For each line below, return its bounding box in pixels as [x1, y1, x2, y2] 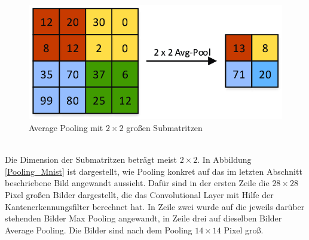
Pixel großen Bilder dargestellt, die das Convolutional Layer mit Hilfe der [5, 189, 274, 201]
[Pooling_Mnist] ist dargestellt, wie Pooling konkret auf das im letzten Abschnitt [5, 165, 302, 177]
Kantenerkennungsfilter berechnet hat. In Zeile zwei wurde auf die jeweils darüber [5, 200, 305, 212]
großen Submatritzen [126, 121, 203, 134]
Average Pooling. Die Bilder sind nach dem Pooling [5, 223, 192, 236]
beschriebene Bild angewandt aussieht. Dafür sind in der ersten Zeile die [5, 177, 270, 189]
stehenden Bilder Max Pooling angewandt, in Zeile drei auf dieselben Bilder [5, 212, 282, 224]
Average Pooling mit [29, 121, 103, 134]
